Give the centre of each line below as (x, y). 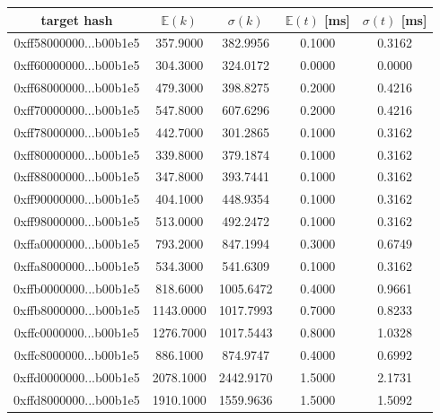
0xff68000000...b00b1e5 (77, 87)
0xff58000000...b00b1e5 (77, 43)
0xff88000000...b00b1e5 (77, 176)
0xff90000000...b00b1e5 (77, 199)
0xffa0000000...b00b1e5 (77, 243)
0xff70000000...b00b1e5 (77, 109)
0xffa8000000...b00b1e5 (77, 265)
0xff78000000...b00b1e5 (77, 131)
